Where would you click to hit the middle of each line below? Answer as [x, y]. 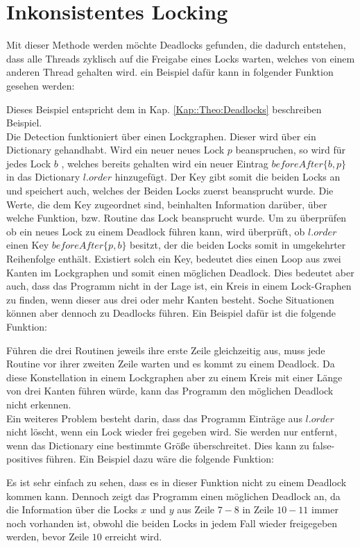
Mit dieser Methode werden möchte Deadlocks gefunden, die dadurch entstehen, [176, 45]
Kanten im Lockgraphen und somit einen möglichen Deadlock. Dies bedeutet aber [180, 272]
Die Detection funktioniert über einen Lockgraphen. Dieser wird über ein [161, 136]
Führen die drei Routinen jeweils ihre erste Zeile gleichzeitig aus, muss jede [166, 350]
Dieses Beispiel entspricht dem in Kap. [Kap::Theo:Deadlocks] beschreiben [164, 109]
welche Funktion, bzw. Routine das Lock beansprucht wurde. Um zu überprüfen [177, 218]
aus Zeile [196, 509]
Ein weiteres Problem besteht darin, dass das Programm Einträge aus [154, 418]
